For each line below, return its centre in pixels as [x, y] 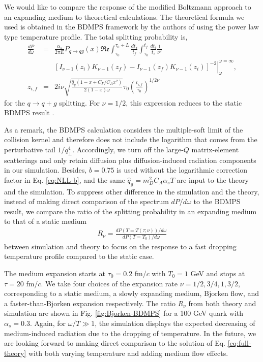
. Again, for [48, 323]
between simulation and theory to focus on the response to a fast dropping [120, 246]
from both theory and [222, 303]
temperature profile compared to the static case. [79, 256]
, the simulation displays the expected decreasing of [175, 323]
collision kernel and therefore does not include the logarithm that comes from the [131, 139]
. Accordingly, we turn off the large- [128, 149]
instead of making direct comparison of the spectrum [86, 201]
